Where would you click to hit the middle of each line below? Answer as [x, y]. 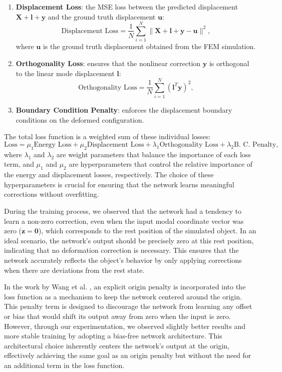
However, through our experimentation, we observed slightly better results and [125, 326]
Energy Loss [53, 145]
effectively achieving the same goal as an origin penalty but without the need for [128, 355]
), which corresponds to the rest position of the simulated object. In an [147, 231]
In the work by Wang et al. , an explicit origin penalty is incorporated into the [125, 287]
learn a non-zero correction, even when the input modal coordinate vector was [124, 221]
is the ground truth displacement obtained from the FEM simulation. [149, 46]
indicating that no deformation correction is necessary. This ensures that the [121, 250]
